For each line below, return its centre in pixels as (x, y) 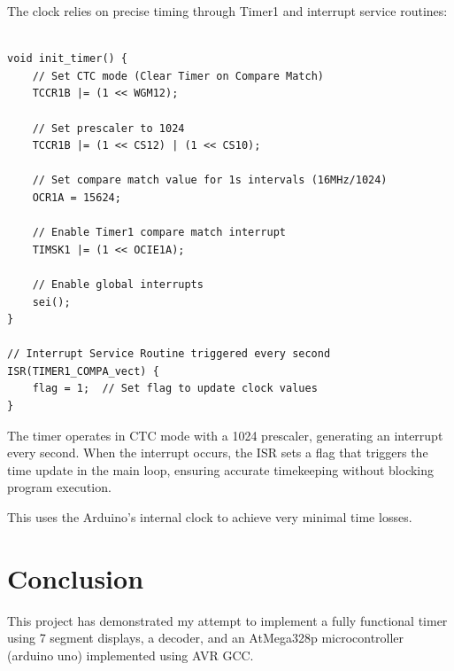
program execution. (59, 487)
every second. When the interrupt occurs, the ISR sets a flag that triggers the (218, 453)
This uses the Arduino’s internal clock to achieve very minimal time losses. (210, 517)
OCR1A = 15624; (77, 197)
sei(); (51, 302)
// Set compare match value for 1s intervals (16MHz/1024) (210, 180)
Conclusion (76, 577)
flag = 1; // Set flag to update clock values (175, 389)
